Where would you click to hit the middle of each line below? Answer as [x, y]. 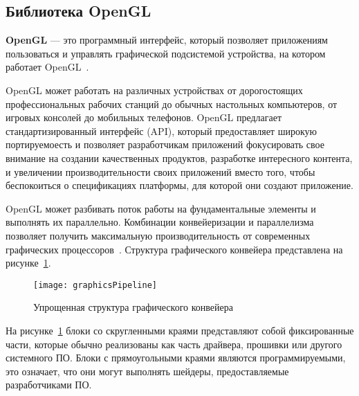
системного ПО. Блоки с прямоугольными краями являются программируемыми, [176, 358]
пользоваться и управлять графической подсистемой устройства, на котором [166, 53]
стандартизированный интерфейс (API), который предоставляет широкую [161, 130]
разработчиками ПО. [49, 385]
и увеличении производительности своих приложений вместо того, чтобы [160, 171]
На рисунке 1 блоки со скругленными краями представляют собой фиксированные [180, 330]
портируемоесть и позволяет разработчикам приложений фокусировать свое [165, 144]
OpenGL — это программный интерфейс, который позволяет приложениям [167, 40]
